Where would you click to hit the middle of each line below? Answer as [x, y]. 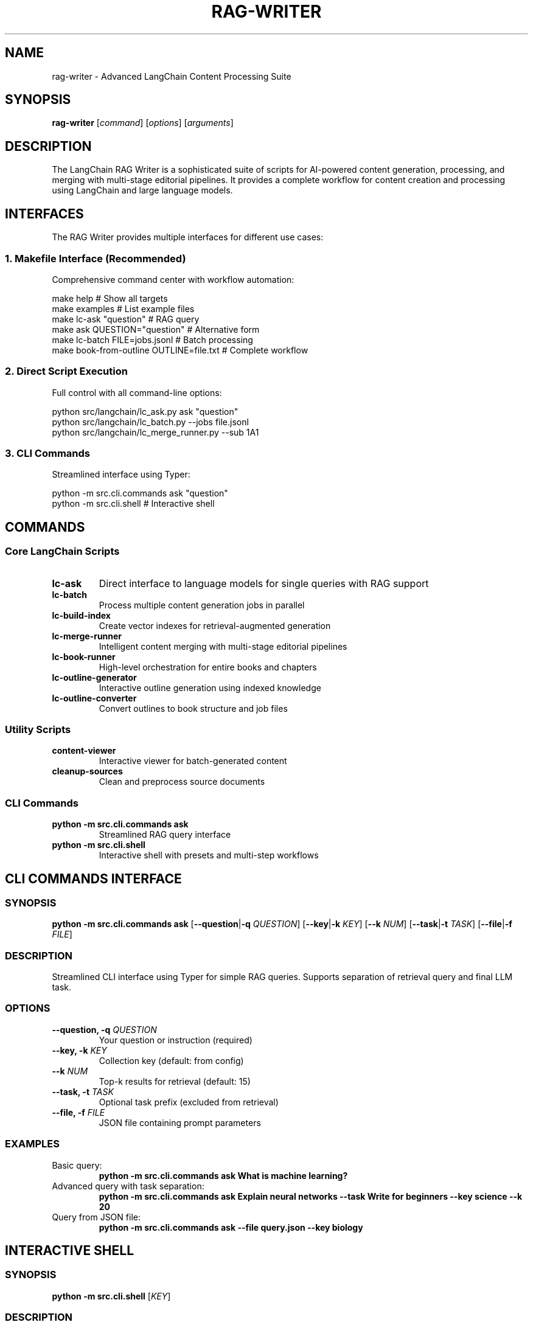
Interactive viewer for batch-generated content [193, 761]
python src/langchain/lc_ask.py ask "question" [145, 411]
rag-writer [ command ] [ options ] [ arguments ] [143, 123]
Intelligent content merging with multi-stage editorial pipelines [223, 646]
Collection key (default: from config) [171, 1060]
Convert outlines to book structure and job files [193, 708]
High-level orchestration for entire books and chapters [208, 667]
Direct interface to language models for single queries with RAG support [264, 583]
